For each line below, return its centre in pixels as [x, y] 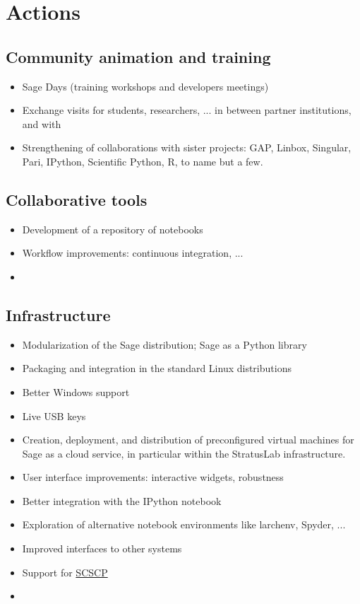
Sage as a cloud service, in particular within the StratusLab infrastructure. [184, 453]
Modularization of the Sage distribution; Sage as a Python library [164, 344]
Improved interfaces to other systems [102, 548]
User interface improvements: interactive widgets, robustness [153, 477]
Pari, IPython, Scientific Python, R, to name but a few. [143, 161]
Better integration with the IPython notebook [122, 500]
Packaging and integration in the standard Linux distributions [157, 368]
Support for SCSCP [65, 572]
